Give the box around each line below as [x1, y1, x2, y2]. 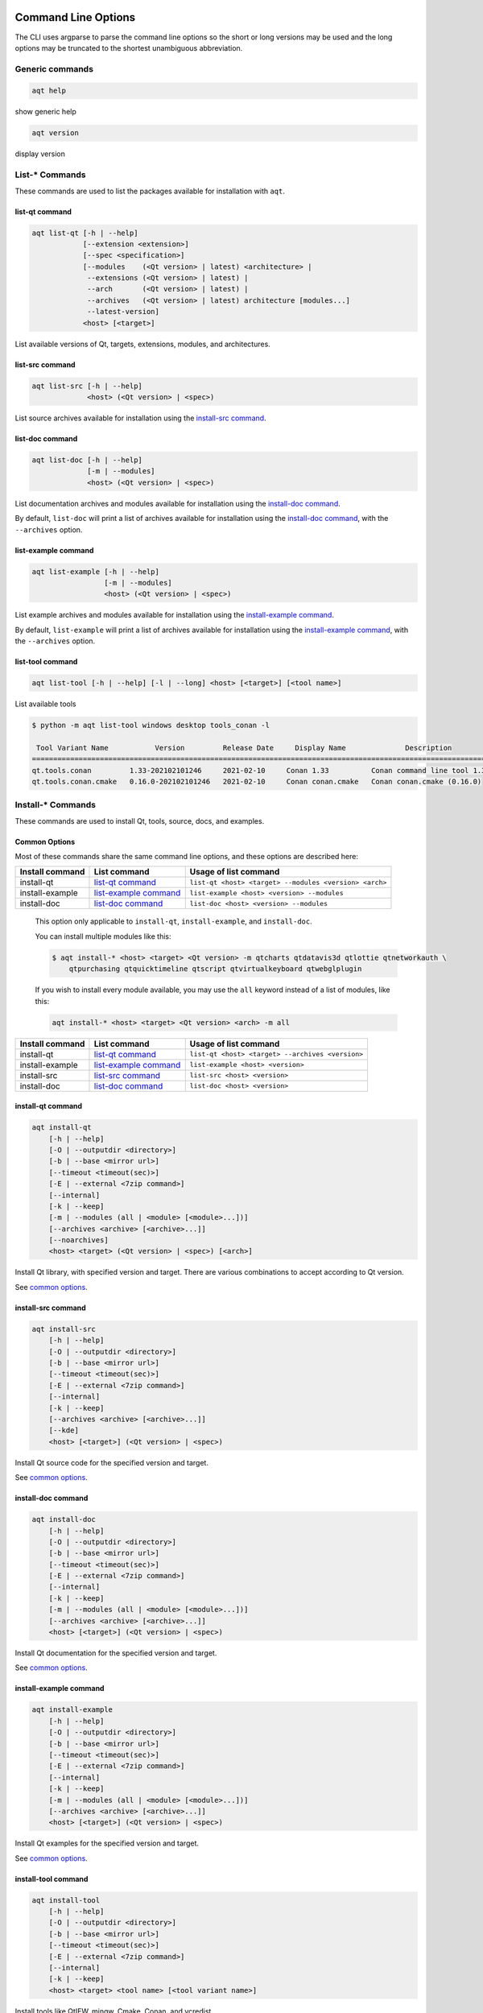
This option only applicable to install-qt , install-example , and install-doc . [35, 916, 313, 926]
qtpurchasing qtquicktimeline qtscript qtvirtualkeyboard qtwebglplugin [68, 965, 362, 973]
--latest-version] [87, 307, 160, 316]
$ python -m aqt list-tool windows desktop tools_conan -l [31, 721, 270, 730]
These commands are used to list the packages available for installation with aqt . [14, 186, 286, 196]
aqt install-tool [31, 1895, 101, 1904]
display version [14, 149, 66, 159]
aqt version [31, 129, 80, 138]
